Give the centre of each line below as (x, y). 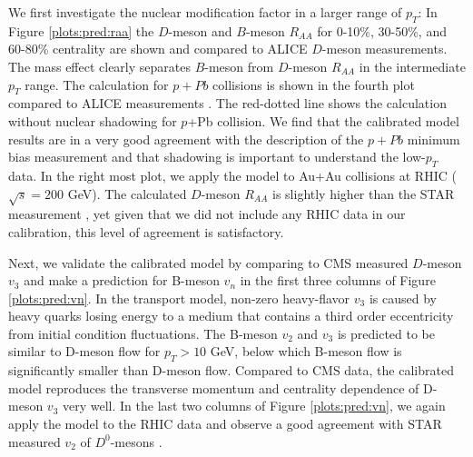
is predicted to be (386, 333)
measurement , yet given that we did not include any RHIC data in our (207, 214)
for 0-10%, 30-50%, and (382, 30)
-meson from (239, 66)
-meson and (200, 30)
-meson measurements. (384, 49)
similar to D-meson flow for (84, 351)
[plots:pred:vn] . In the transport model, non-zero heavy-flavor (179, 298)
